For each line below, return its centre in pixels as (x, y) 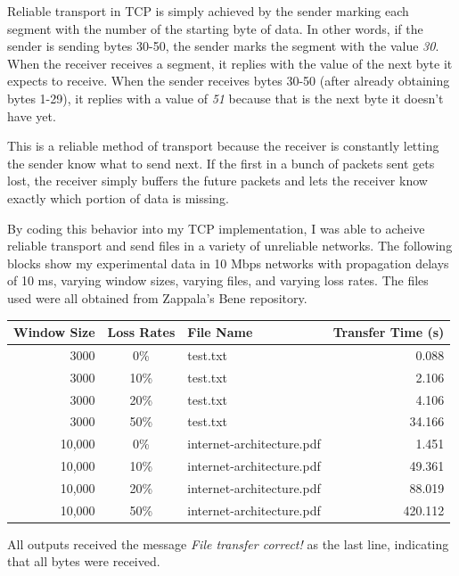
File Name (220, 332)
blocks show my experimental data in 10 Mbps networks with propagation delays (228, 263)
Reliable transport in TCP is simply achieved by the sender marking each (208, 11)
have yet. (32, 115)
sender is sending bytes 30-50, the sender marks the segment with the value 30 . (223, 46)
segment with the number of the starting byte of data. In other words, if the (215, 28)
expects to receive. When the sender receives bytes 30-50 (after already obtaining (229, 81)
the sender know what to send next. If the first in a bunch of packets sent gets (221, 163)
